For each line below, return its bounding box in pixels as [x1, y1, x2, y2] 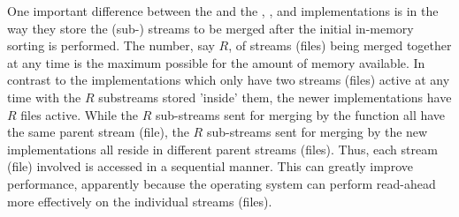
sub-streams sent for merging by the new [206, 123, 428, 141]
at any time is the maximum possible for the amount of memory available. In [7, 53, 425, 71]
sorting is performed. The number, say [7, 36, 215, 55]
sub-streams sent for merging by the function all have [155, 105, 446, 123]
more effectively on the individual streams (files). [7, 191, 272, 210]
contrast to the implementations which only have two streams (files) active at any [7, 71, 450, 89]
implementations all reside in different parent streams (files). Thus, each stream [7, 139, 438, 158]
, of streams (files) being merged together [228, 36, 452, 55]
